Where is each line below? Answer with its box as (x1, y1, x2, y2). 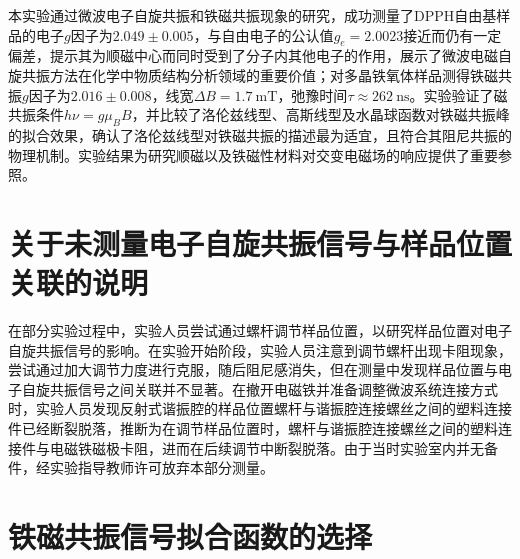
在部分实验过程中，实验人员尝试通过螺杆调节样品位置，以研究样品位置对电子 (8, 320, 512, 341)
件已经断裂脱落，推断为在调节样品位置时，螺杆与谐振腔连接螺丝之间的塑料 (8, 418, 498, 439)
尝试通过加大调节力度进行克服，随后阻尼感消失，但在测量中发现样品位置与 (8, 359, 498, 380)
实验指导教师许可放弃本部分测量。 (49, 457, 274, 478)
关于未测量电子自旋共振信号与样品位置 (8, 222, 513, 263)
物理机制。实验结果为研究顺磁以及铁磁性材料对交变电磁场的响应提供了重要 (8, 144, 498, 165)
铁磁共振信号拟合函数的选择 (8, 516, 373, 556)
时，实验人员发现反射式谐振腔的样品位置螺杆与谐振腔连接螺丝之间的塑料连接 (8, 398, 512, 419)
